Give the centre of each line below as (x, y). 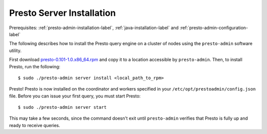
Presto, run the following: (35, 66)
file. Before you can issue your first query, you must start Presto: (75, 96)
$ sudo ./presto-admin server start (62, 107)
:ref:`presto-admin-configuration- (214, 28)
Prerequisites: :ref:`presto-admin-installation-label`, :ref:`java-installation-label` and (94, 28)
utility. (15, 50)
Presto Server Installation (63, 13)
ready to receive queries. (35, 125)
